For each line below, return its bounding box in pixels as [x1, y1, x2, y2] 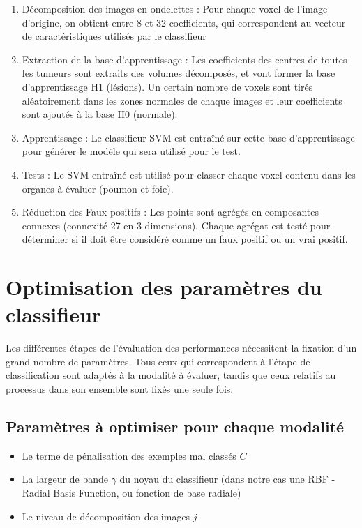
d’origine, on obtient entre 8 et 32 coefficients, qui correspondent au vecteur [22, 15, 346, 29]
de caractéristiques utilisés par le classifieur [22, 29, 206, 43]
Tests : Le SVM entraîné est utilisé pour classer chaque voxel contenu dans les [22, 167, 356, 181]
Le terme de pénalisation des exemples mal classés [22, 448, 236, 462]
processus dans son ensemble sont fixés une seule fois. [6, 382, 234, 395]
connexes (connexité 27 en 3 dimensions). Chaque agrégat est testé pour [22, 218, 331, 232]
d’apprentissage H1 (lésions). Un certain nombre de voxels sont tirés [22, 79, 313, 93]
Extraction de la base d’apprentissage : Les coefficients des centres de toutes [22, 52, 347, 66]
